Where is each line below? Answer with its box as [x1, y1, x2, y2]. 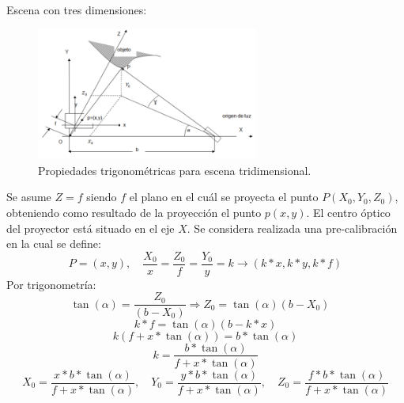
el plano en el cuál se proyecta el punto [129, 188, 319, 205]
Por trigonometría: [6, 276, 96, 292]
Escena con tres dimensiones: [6, 2, 147, 17]
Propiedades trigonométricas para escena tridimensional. [38, 162, 311, 178]
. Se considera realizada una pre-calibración [187, 219, 398, 236]
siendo [86, 188, 117, 205]
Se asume [6, 188, 51, 205]
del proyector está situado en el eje [6, 219, 175, 236]
